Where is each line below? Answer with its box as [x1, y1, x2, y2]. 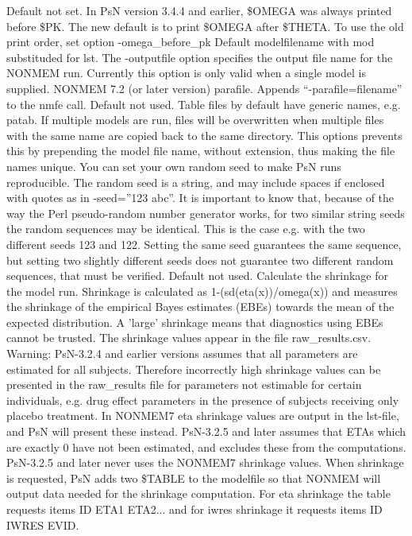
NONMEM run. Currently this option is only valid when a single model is [6, 64, 366, 81]
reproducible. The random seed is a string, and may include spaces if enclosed [6, 173, 385, 190]
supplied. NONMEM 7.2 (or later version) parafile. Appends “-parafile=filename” [6, 80, 402, 96]
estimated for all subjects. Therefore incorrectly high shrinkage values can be [6, 360, 381, 377]
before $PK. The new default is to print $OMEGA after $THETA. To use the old [6, 17, 404, 34]
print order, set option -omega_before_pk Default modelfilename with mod [6, 33, 375, 50]
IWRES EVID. [6, 516, 79, 533]
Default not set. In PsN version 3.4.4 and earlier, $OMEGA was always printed [6, 2, 392, 18]
